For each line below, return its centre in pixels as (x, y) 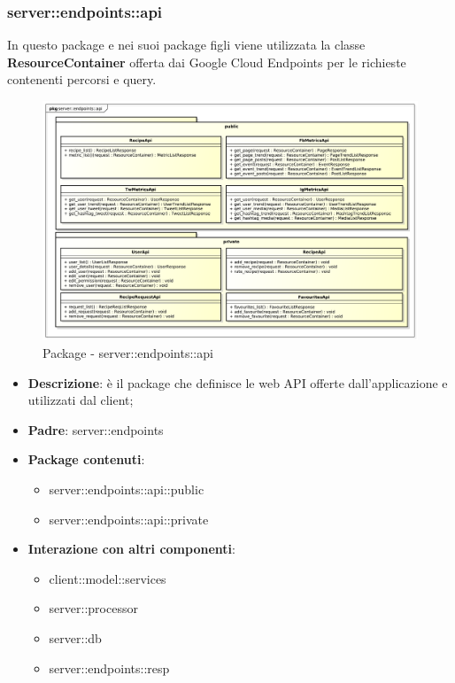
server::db (75, 637)
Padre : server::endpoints (96, 429)
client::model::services (108, 578)
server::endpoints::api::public (127, 489)
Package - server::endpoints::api (128, 352)
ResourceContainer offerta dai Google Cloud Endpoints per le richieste (207, 62)
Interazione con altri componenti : (131, 549)
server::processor (93, 608)
